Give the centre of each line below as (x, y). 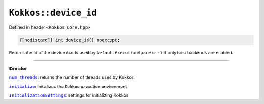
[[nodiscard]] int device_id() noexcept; (70, 40)
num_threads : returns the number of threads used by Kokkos (71, 77)
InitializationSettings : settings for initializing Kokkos (69, 95)
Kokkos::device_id (53, 13)
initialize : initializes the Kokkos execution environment (68, 86)
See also (18, 69)
